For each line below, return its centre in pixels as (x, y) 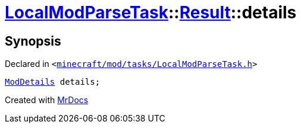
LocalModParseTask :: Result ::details (151, 12)
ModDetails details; (53, 82)
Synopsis (33, 41)
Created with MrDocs (47, 100)
